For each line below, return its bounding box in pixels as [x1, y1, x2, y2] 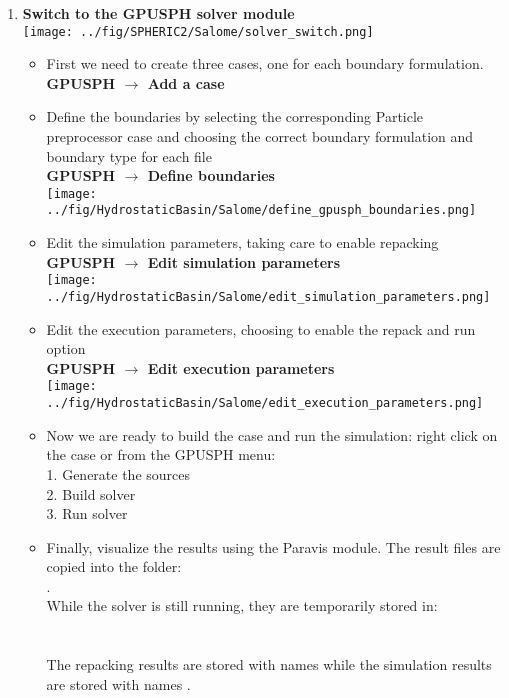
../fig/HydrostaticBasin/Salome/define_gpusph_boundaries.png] [46, 203, 477, 218]
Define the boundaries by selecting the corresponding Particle [46, 106, 424, 127]
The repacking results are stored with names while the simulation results [46, 654, 492, 675]
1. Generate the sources [46, 463, 191, 484]
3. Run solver [46, 503, 128, 524]
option [46, 338, 86, 359]
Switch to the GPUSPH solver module [22, 3, 295, 23]
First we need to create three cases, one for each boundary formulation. [46, 53, 484, 74]
